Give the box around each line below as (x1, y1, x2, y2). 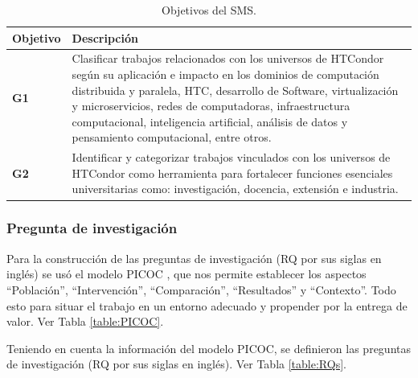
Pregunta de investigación (6, 218, 178, 238)
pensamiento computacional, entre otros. (72, 129, 272, 146)
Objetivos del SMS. (162, 2, 256, 18)
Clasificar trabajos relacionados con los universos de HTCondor (72, 50, 384, 67)
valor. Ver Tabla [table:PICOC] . (6, 313, 164, 330)
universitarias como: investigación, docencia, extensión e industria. (72, 180, 399, 197)
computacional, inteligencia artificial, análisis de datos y (72, 113, 348, 129)
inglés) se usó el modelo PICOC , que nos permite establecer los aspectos (6, 265, 367, 282)
